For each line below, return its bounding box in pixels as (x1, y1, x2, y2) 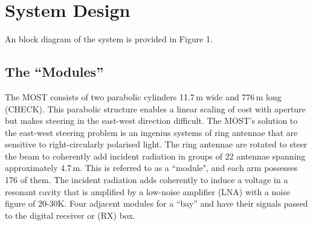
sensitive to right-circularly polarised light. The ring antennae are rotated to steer (5, 138, 308, 150)
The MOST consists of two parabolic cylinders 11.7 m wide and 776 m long (5, 90, 282, 103)
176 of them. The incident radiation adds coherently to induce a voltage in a (5, 173, 288, 186)
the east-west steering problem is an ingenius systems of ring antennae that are (5, 126, 298, 138)
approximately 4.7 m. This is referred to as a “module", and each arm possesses (5, 161, 298, 174)
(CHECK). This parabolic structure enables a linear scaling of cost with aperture (5, 102, 306, 115)
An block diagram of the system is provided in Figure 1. (5, 33, 213, 45)
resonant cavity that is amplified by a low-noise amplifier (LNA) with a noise (5, 185, 290, 198)
